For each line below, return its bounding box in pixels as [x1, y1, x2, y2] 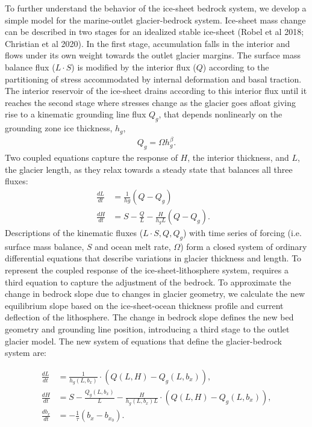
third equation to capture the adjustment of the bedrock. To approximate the [5, 275, 292, 288]
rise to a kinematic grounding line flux [5, 108, 146, 120]
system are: [5, 346, 47, 359]
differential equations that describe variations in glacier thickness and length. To [5, 252, 302, 264]
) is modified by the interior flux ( [71, 60, 196, 73]
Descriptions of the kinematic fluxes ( [5, 226, 143, 239]
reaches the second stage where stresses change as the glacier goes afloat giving [5, 96, 296, 108]
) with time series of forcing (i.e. [183, 226, 302, 239]
